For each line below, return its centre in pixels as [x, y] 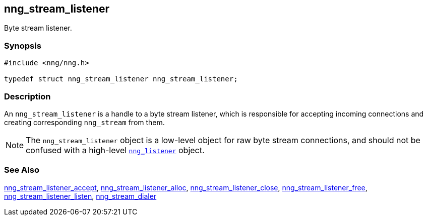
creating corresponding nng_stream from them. [84, 122]
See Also [22, 170]
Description [27, 96]
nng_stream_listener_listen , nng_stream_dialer [80, 196]
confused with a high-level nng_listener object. [115, 150]
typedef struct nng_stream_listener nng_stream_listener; [121, 79]
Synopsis [23, 45]
